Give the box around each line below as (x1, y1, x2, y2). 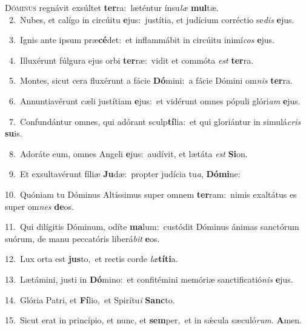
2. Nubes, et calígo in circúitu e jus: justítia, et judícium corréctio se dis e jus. (8, 13, 294, 25)
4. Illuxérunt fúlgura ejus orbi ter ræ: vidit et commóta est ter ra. (8, 53, 254, 66)
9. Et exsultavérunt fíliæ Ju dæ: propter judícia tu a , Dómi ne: (8, 167, 241, 180)
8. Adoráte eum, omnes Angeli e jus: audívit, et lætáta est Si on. (8, 147, 248, 160)
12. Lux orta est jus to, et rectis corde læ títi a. (5, 252, 178, 265)
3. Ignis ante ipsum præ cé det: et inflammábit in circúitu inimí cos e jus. (8, 33, 274, 46)
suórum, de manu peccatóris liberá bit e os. (5, 232, 160, 244)
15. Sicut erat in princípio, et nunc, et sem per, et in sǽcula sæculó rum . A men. (5, 314, 302, 326)
